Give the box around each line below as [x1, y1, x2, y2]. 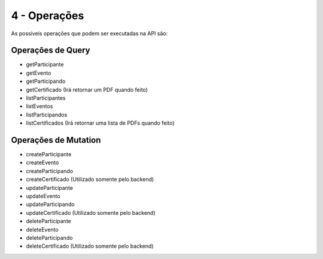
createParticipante [26, 151, 72, 158]
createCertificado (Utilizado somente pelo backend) [26, 176, 154, 183]
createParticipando [26, 167, 74, 174]
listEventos [26, 103, 53, 110]
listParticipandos [26, 111, 68, 118]
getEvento [26, 69, 51, 76]
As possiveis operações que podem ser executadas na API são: [11, 30, 168, 37]
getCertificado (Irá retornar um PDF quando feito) [26, 86, 148, 93]
